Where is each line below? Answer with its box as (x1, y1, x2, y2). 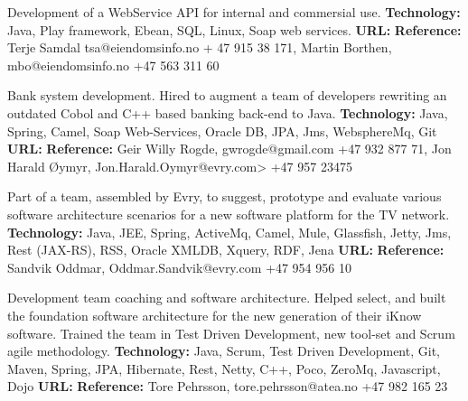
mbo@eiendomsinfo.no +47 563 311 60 (7, 55, 220, 74)
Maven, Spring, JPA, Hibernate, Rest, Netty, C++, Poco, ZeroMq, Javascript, (7, 359, 441, 378)
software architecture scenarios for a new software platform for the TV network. (7, 204, 450, 223)
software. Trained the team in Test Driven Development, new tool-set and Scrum (7, 323, 455, 342)
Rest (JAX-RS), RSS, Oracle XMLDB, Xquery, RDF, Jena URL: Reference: (7, 240, 445, 259)
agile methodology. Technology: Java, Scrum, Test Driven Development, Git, (7, 341, 440, 360)
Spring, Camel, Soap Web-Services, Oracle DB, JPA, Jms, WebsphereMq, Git (7, 121, 437, 140)
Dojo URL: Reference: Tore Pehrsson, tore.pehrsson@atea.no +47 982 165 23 (7, 377, 448, 396)
